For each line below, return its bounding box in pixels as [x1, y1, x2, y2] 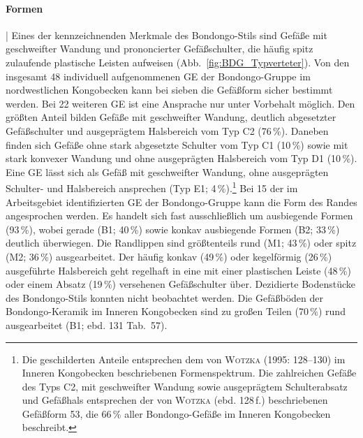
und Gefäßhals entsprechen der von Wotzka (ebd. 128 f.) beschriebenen [22, 393, 328, 407]
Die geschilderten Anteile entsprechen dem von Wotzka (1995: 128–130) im [22, 351, 346, 366]
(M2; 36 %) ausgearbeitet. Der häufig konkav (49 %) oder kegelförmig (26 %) [6, 249, 332, 263]
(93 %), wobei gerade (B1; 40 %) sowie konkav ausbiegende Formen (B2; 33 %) [6, 221, 340, 236]
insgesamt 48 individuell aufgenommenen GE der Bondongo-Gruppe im [6, 68, 311, 83]
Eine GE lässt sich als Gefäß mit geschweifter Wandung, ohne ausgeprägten [6, 164, 329, 179]
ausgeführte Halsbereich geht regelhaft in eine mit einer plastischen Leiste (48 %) [6, 263, 351, 277]
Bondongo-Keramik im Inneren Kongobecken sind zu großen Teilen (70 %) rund [6, 304, 346, 319]
